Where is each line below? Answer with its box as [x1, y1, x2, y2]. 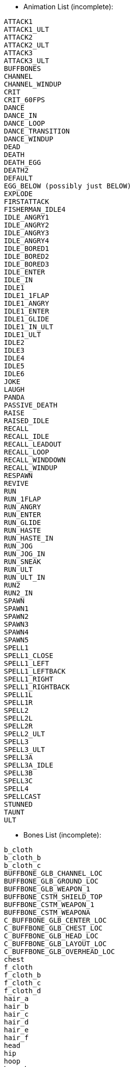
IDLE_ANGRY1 [4, 213, 49, 221]
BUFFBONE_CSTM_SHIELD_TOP [4, 893, 103, 901]
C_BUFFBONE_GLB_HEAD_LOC [4, 932, 98, 940]
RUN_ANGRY [4, 503, 41, 511]
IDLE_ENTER [4, 268, 45, 276]
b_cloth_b [4, 854, 41, 862]
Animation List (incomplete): [23, 2, 114, 11]
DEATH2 [4, 166, 29, 174]
